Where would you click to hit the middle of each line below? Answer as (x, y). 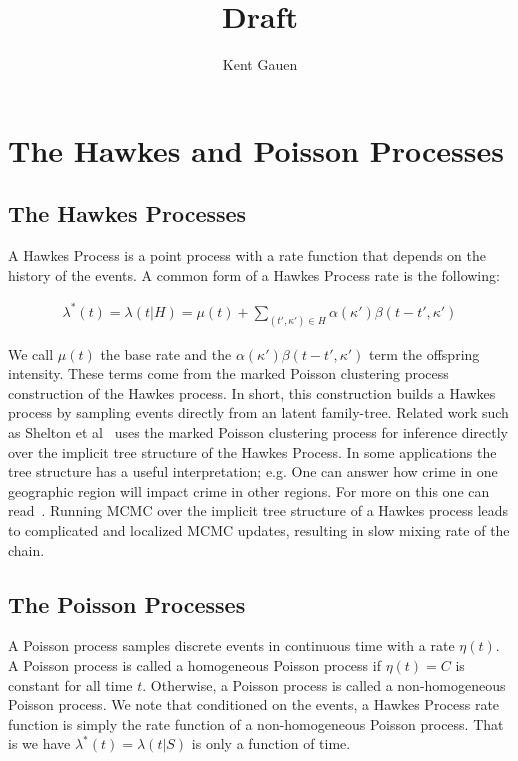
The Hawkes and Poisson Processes (256, 149)
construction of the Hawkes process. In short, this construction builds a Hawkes (252, 392)
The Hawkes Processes (127, 213)
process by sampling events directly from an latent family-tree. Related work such (258, 412)
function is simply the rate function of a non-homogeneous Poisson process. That (256, 723)
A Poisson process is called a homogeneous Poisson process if (194, 665)
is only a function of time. (271, 743)
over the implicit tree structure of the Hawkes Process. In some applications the (252, 451)
